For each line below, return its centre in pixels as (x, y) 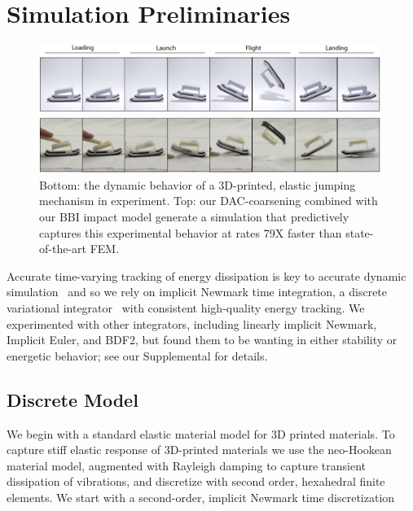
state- (360, 232)
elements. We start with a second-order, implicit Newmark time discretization (201, 497)
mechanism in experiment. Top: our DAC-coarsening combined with (209, 201)
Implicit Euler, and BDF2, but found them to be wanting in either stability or (202, 340)
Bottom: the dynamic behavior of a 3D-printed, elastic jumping (198, 184)
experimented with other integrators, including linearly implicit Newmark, (192, 323)
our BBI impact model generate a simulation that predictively (194, 216)
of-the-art (63, 249)
